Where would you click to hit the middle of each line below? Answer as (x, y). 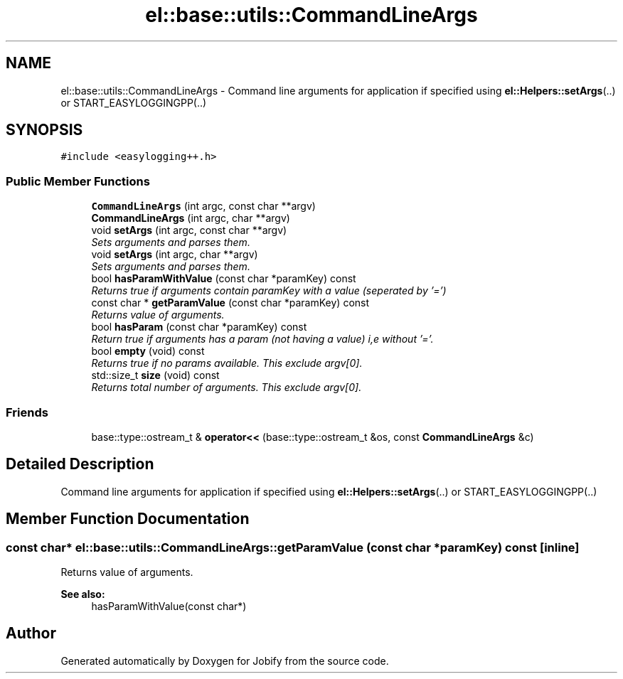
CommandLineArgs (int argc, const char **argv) (203, 206)
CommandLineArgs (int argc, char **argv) (191, 218)
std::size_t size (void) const (155, 375)
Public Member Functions (78, 181)
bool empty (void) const (148, 351)
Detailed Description (80, 464)
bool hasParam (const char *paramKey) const (199, 327)
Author (31, 633)
